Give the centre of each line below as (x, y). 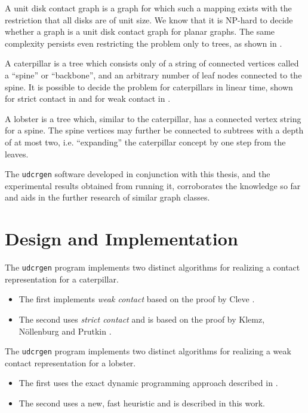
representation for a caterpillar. (62, 279)
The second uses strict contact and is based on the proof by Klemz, (142, 319)
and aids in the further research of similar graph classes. (107, 197)
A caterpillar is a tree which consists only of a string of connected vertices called (152, 63)
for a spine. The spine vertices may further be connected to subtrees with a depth (154, 130)
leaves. (17, 154)
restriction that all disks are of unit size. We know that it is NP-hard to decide (149, 19)
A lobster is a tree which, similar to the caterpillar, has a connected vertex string (153, 118)
